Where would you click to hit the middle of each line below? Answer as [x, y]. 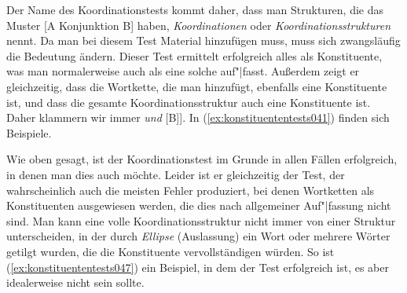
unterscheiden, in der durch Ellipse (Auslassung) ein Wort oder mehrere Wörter [198, 236]
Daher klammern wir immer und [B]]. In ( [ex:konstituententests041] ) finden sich [198, 117]
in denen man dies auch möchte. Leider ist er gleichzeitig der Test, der [176, 174]
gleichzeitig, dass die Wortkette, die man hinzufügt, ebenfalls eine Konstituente [197, 86]
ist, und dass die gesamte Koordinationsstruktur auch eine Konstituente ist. [189, 102]
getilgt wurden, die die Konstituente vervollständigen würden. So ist [170, 251]
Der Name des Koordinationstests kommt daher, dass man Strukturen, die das [195, 9]
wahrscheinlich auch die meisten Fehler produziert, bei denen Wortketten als [191, 190]
